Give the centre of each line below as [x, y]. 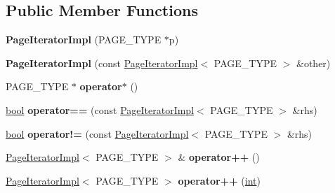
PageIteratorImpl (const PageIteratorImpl [102, 63]
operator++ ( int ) [219, 180]
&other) [314, 63]
